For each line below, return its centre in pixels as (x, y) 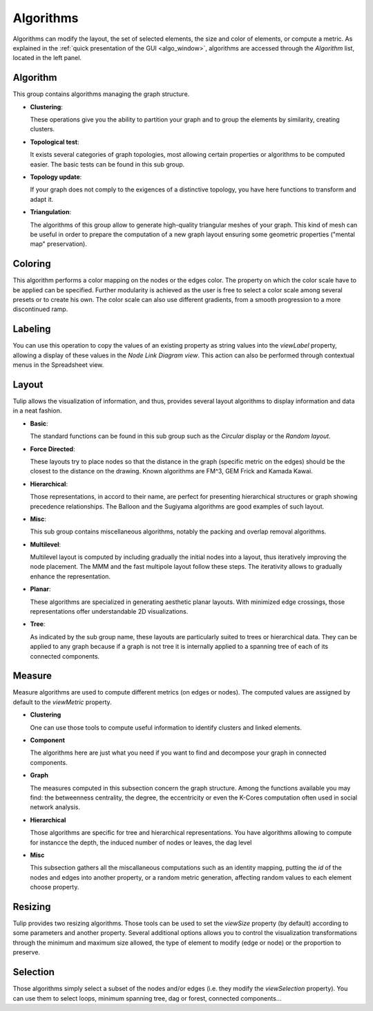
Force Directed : (52, 448)
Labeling (32, 329)
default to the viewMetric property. (62, 702)
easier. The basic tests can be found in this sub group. (107, 164)
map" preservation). (59, 244)
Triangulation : (51, 212)
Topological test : (55, 142)
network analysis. (55, 807)
